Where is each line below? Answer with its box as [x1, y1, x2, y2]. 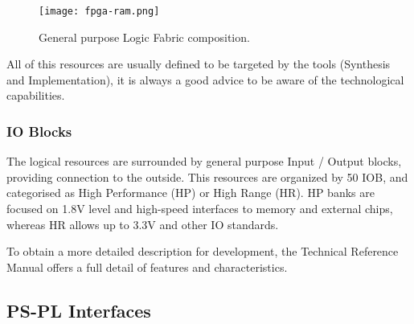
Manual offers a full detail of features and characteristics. [6, 258, 288, 275]
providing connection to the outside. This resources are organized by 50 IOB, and [6, 168, 408, 185]
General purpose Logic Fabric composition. [39, 28, 250, 45]
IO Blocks [6, 121, 72, 141]
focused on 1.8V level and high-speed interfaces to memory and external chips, [6, 200, 393, 217]
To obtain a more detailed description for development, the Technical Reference [6, 243, 399, 260]
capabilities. [6, 87, 65, 104]
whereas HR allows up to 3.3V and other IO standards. [6, 215, 279, 232]
